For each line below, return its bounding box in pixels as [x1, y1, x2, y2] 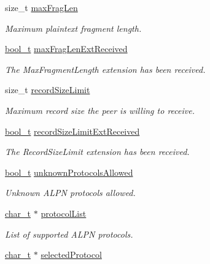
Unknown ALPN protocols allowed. [5, 186, 136, 199]
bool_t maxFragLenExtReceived [5, 42, 128, 55]
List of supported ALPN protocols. [5, 227, 133, 240]
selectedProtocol [41, 248, 102, 261]
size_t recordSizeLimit [5, 83, 90, 96]
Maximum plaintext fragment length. [5, 21, 142, 34]
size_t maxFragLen [5, 1, 78, 13]
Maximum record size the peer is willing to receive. [5, 104, 195, 116]
